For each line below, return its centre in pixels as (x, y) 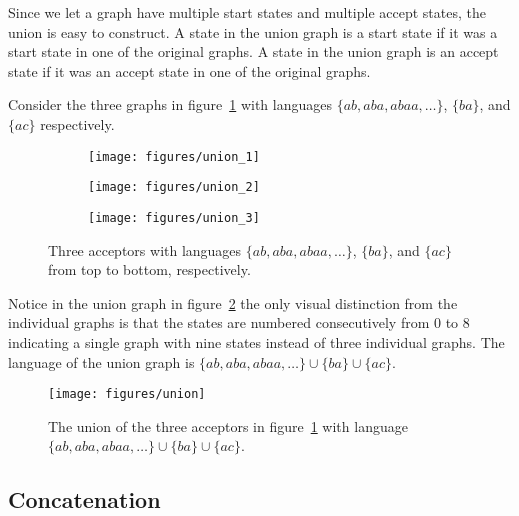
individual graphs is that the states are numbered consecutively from (219, 322)
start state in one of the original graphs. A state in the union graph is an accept (253, 51)
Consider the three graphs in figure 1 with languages (170, 104)
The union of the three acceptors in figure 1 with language (228, 425)
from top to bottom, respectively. (149, 269)
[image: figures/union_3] (174, 217)
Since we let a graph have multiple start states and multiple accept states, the (247, 12)
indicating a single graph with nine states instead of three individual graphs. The (256, 341)
